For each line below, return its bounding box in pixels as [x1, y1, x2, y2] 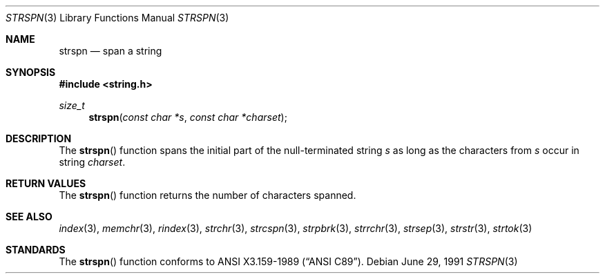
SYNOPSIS [6, 66, 56, 78]
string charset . [59, 156, 126, 168]
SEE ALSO [6, 211, 52, 222]
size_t [59, 99, 85, 111]
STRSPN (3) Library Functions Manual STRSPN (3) [6, 12, 229, 23]
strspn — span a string [59, 45, 162, 57]
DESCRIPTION [6, 133, 72, 144]
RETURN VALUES [6, 177, 86, 189]
